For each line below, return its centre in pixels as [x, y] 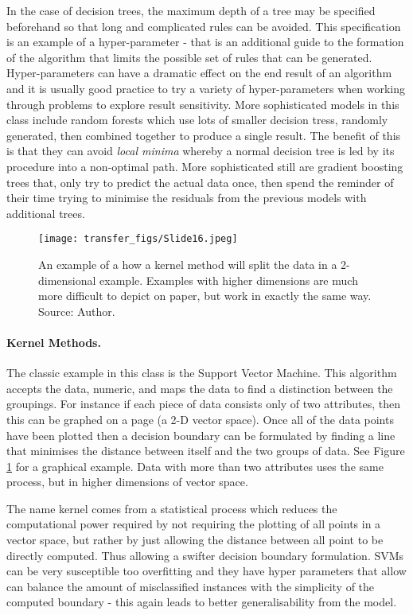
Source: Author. [77, 311]
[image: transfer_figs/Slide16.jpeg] [138, 239]
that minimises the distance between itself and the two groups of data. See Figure [206, 451]
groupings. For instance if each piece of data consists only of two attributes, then [204, 404]
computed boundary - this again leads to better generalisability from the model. [202, 602]
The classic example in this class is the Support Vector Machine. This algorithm [202, 373]
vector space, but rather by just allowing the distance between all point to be [195, 540]
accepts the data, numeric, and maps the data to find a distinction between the [200, 388]
